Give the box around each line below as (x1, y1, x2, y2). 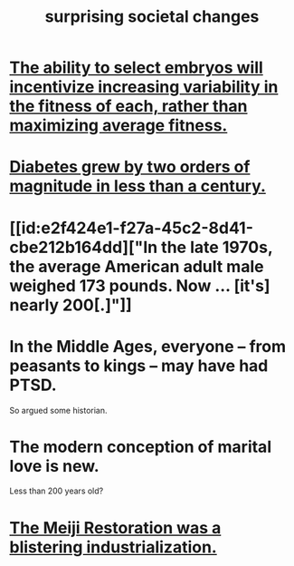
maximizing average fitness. (9, 115, 228, 136)
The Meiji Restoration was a (9, 517, 222, 538)
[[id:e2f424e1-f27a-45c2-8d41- (9, 218, 254, 238)
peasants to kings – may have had (9, 356, 269, 376)
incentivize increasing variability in (9, 77, 279, 97)
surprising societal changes (44, 6, 260, 27)
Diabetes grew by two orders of (9, 157, 251, 178)
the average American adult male (9, 256, 264, 277)
